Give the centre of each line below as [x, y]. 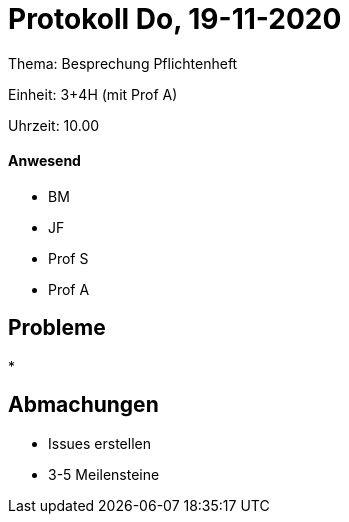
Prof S [68, 258]
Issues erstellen [99, 443]
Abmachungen [83, 405]
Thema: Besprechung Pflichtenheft [123, 63]
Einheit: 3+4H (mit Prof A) [93, 94]
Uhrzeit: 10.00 [54, 125]
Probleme [57, 328]
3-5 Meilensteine [104, 474]
